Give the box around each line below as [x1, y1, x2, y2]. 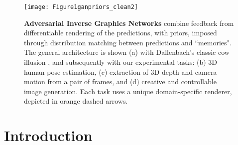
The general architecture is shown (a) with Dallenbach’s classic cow [24, 47, 230, 57]
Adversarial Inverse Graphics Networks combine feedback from [24, 17, 234, 28]
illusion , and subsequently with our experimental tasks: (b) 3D [24, 57, 218, 67]
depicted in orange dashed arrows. [24, 96, 128, 106]
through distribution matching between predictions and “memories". [24, 37, 232, 47]
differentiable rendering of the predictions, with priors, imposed [24, 27, 217, 38]
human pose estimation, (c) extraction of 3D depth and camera [24, 66, 217, 77]
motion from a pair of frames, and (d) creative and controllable [24, 76, 217, 87]
